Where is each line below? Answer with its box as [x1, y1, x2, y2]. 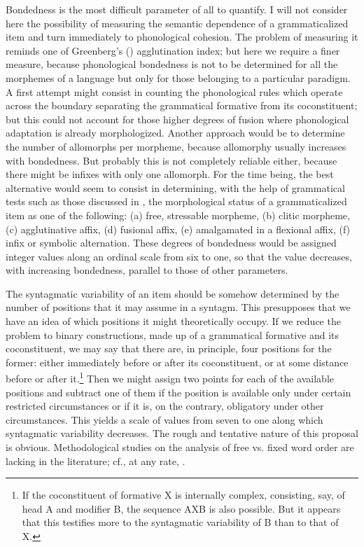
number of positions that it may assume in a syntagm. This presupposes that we [6, 300, 351, 314]
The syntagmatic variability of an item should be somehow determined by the [6, 286, 339, 300]
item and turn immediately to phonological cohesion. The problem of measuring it [6, 29, 358, 44]
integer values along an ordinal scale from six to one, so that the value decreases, [6, 249, 352, 263]
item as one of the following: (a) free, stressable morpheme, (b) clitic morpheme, [6, 207, 350, 222]
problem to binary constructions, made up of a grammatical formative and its [6, 327, 339, 342]
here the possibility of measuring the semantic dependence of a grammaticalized [6, 15, 349, 30]
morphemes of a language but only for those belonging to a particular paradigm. [6, 70, 351, 85]
